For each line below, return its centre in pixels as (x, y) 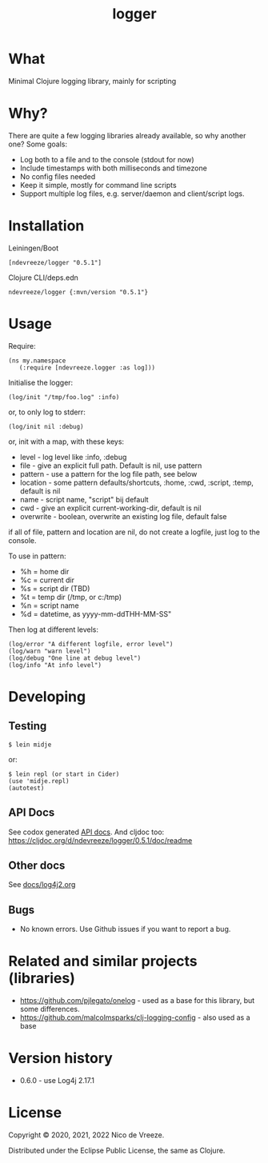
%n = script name (49, 605)
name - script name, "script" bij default (84, 499)
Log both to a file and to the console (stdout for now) (107, 159)
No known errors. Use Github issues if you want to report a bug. (125, 929)
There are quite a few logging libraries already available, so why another (127, 135)
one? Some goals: (38, 144)
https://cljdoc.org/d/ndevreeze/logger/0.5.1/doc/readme (100, 840)
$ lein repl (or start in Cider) (64, 774)
